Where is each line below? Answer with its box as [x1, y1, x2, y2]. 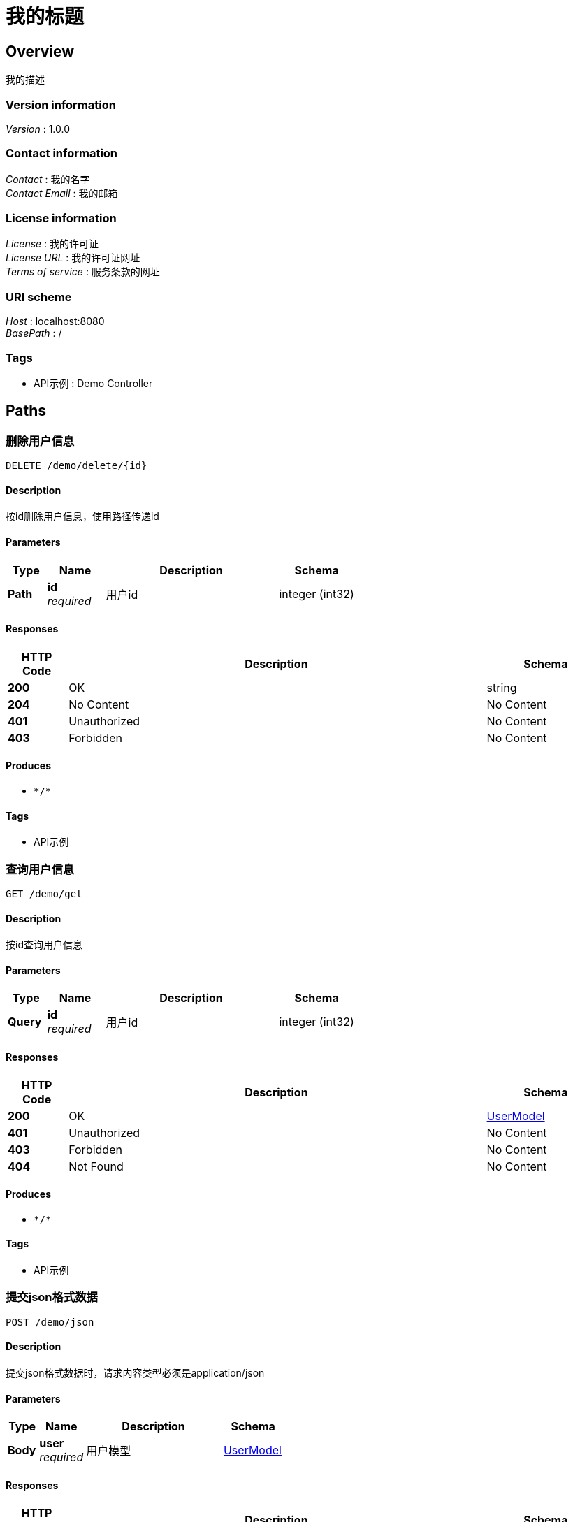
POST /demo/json [6, 1316, 94, 1328]
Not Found [68, 1159, 124, 1173]
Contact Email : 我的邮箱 [6, 187, 118, 199]
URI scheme [6, 289, 72, 304]
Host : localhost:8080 [6, 315, 105, 328]
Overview [6, 42, 75, 60]
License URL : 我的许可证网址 [6, 252, 140, 264]
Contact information [6, 146, 118, 161]
